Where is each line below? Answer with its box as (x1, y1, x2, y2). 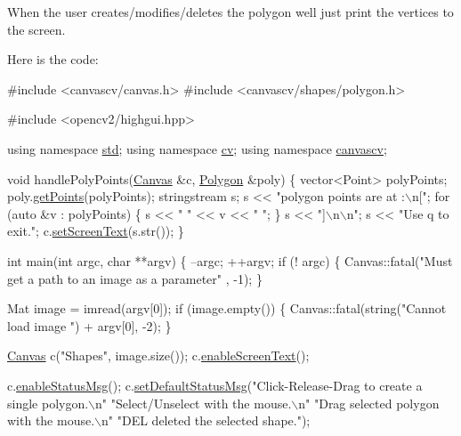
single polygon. (7, 393, 89, 412)
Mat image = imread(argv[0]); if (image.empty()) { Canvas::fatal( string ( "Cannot (7, 299, 447, 318)
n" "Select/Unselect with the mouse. (95, 393, 292, 412)
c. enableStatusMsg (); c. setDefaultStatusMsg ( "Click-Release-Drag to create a (7, 375, 423, 394)
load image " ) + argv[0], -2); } (7, 316, 172, 335)
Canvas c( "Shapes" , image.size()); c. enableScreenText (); (7, 346, 310, 365)
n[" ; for (411, 187, 450, 206)
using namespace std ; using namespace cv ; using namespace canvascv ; (7, 139, 387, 157)
